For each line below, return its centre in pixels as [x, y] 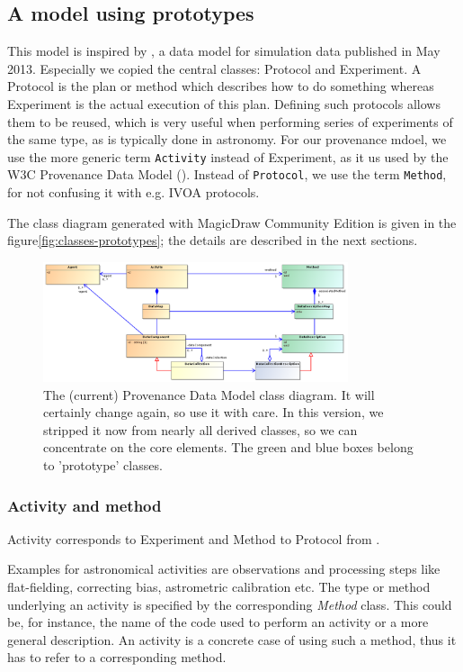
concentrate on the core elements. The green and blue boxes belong [228, 447]
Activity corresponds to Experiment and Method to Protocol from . [194, 538]
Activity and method [85, 505]
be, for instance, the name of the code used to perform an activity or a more [218, 622]
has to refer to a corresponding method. [117, 657]
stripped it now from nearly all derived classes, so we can [200, 429]
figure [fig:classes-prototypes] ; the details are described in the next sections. [213, 240]
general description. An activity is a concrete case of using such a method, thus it [232, 639]
